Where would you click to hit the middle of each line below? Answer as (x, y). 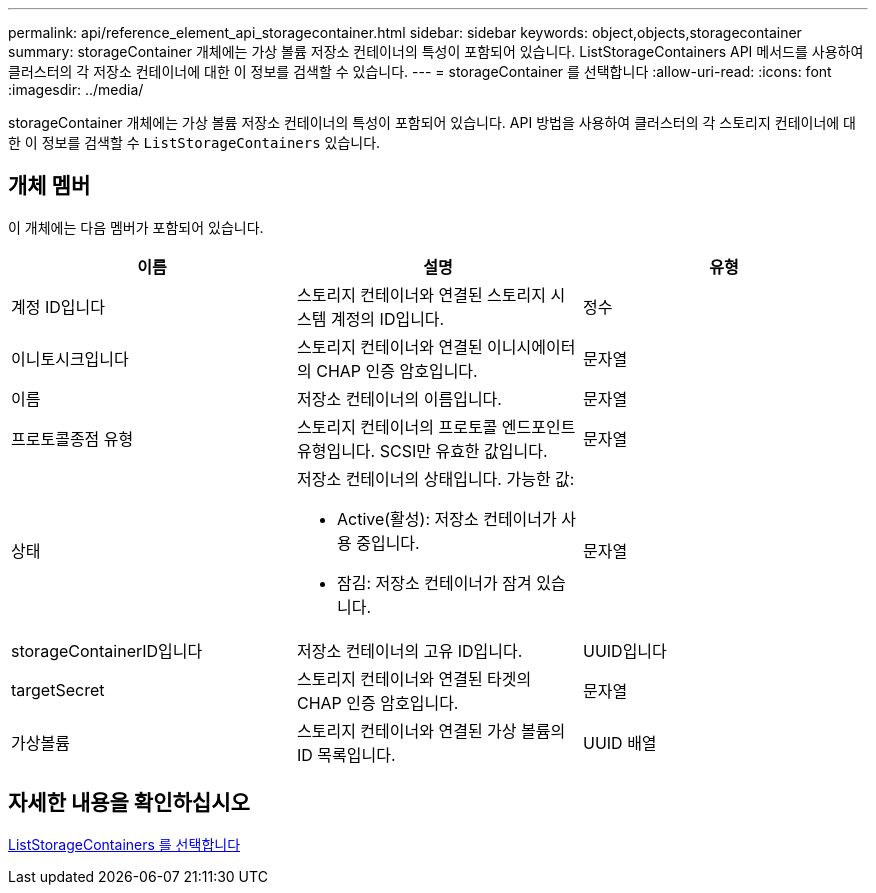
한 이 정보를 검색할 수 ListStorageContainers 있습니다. (194, 142)
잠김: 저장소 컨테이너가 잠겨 (434, 582)
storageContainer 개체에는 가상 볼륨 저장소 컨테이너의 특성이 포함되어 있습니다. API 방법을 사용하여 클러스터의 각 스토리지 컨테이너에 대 (432, 122)
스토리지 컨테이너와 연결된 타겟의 (414, 678)
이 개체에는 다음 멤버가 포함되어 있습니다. (136, 227)
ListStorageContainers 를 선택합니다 (124, 844)
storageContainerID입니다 (107, 650)
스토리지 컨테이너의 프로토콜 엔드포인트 (436, 426)
